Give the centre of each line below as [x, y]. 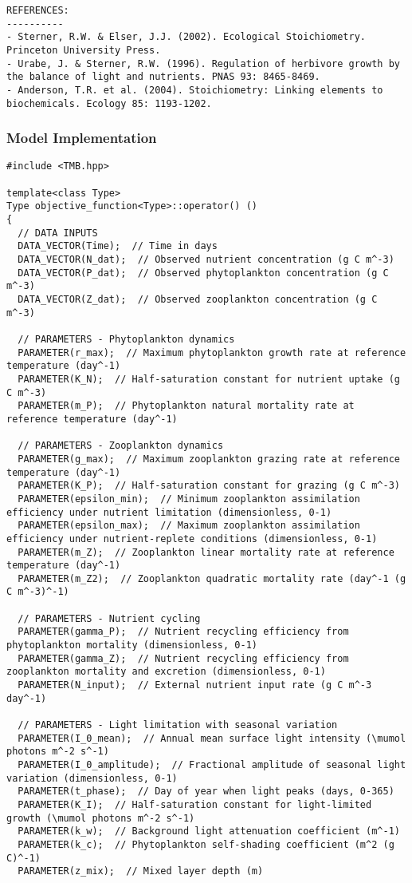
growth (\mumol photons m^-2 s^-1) [101, 818]
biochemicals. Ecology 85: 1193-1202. [109, 103]
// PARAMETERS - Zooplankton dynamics [121, 446]
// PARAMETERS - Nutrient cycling [109, 618]
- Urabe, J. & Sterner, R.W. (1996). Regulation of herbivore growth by [203, 63]
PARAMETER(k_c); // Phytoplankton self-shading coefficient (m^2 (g [206, 844]
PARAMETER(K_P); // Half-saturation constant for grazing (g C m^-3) [209, 486]
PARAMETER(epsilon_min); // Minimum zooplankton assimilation [189, 499]
